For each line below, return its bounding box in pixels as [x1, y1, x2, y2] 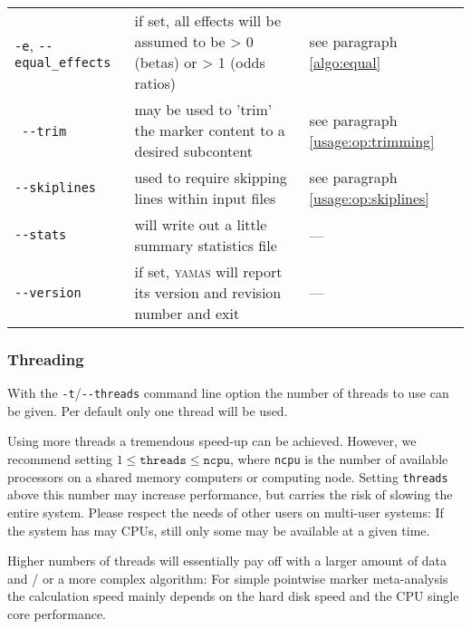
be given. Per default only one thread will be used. [7, 401, 288, 420]
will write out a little [134, 214, 267, 235]
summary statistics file [134, 235, 277, 256]
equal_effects [14, 54, 111, 70]
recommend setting [7, 450, 112, 469]
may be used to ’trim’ [134, 99, 273, 120]
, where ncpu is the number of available [229, 450, 448, 469]
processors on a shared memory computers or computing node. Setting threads [7, 467, 448, 486]
